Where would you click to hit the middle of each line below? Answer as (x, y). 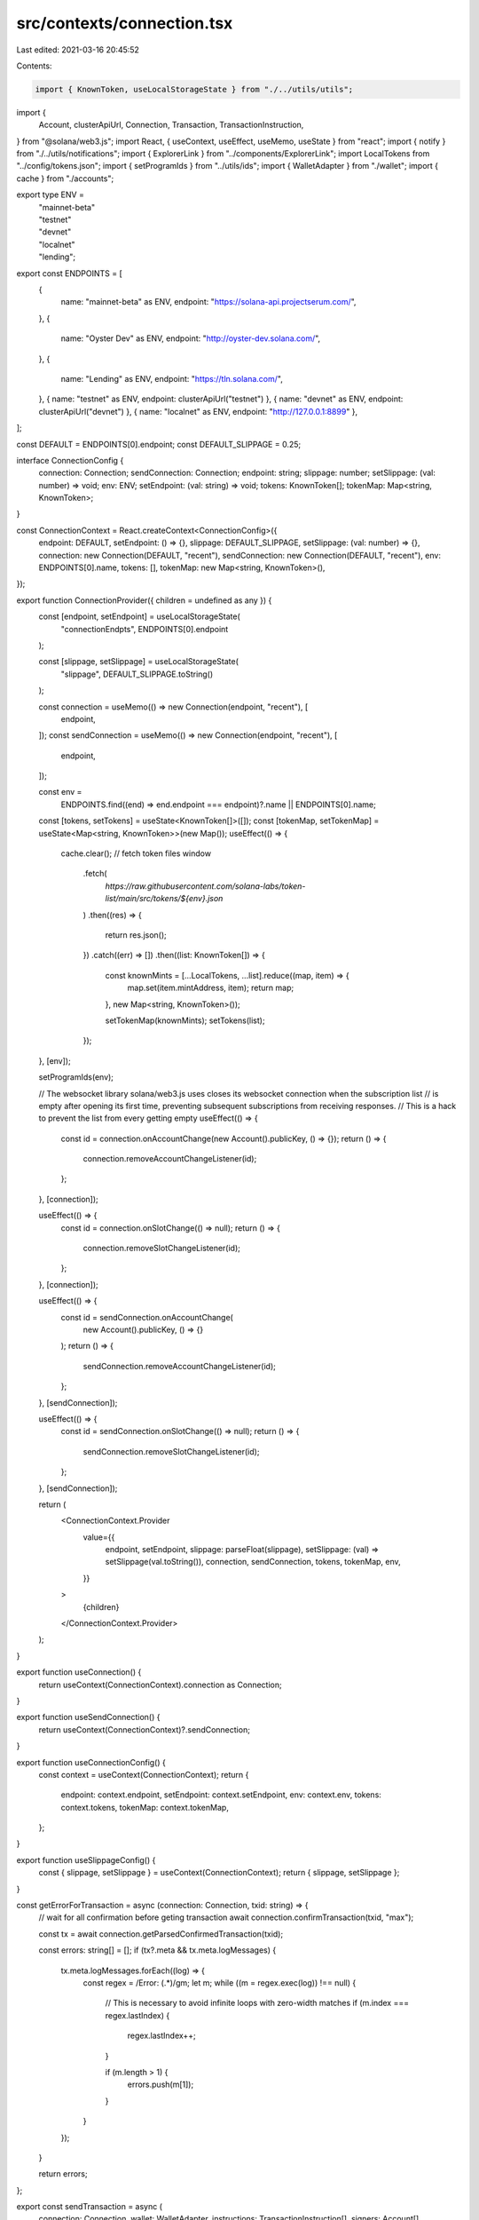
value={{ (99, 1537)
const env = (60, 792)
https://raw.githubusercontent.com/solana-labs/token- (205, 886)
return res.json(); (136, 935)
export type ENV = (50, 194)
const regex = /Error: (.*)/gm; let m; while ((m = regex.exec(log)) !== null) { (220, 1983)
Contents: (34, 66)
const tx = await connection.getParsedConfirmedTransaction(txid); (161, 1934)
